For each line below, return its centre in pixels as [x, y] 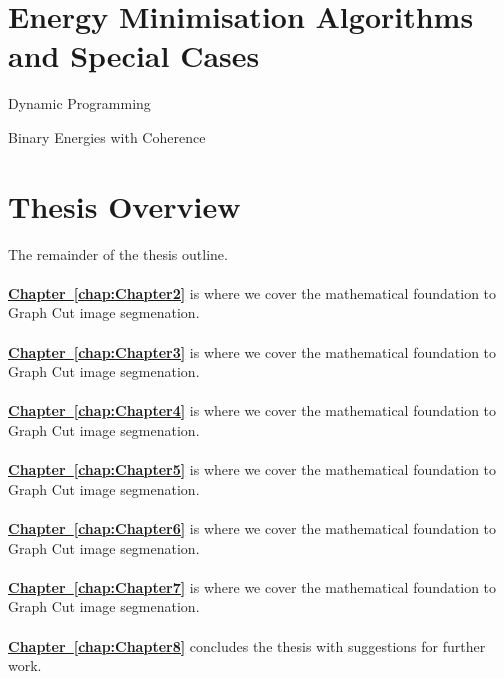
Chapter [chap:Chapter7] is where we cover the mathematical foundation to [252, 586]
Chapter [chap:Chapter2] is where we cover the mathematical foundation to [252, 292]
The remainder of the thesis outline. [118, 253]
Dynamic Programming [79, 103]
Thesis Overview [124, 205]
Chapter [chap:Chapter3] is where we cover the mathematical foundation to [252, 351]
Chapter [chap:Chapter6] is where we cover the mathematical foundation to [252, 527]
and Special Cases [134, 55]
